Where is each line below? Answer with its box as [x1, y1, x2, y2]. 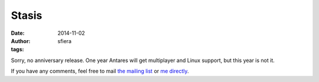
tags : [11, 46, 24, 53]
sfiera [57, 37, 72, 44]
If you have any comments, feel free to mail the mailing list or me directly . [11, 68, 189, 75]
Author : [11, 37, 31, 44]
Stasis [11, 9, 43, 22]
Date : [11, 29, 25, 37]
